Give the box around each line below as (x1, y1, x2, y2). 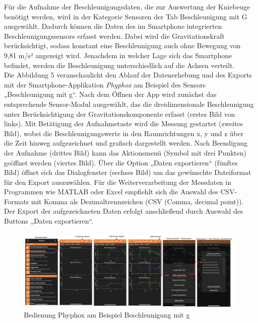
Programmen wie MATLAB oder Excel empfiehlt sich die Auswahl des (4, 186, 218, 197)
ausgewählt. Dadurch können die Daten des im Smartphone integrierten (4, 21, 222, 31)
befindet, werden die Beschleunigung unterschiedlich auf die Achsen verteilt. (4, 60, 235, 70)
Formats (4, 196, 29, 206)
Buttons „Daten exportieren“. (4, 216, 93, 226)
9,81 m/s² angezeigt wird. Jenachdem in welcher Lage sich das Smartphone (4, 50, 232, 60)
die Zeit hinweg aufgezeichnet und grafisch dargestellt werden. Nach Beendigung (4, 138, 248, 148)
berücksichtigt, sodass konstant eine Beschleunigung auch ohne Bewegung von (4, 40, 241, 51)
